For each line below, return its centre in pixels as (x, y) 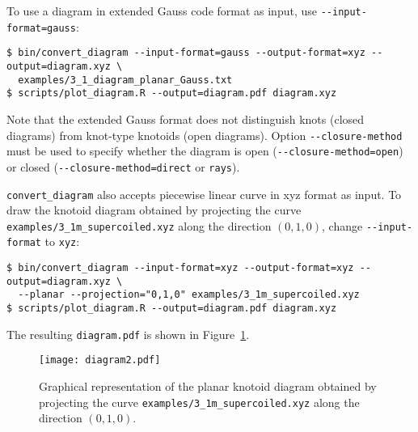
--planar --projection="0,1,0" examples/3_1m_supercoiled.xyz (189, 295)
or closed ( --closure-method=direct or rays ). (123, 166)
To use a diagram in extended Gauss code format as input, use (162, 11)
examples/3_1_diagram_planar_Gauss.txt (125, 80)
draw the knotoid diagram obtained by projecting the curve (154, 210)
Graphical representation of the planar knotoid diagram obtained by (208, 386)
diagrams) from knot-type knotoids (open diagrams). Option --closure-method (205, 135)
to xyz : (62, 241)
